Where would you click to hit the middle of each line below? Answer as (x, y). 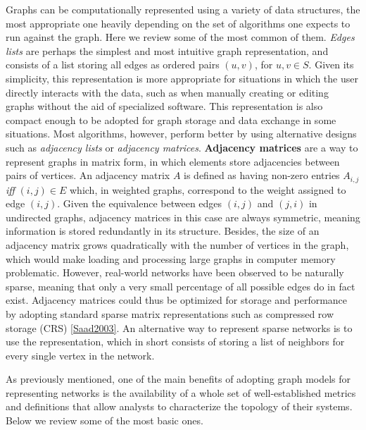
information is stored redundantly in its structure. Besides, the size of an (163, 231)
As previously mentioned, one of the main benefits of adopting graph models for (178, 379)
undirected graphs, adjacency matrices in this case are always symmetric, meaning (183, 217)
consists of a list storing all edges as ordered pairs (113, 64)
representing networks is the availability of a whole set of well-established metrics (181, 392)
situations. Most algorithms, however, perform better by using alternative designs (181, 134)
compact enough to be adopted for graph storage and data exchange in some (171, 119)
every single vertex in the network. (80, 355)
